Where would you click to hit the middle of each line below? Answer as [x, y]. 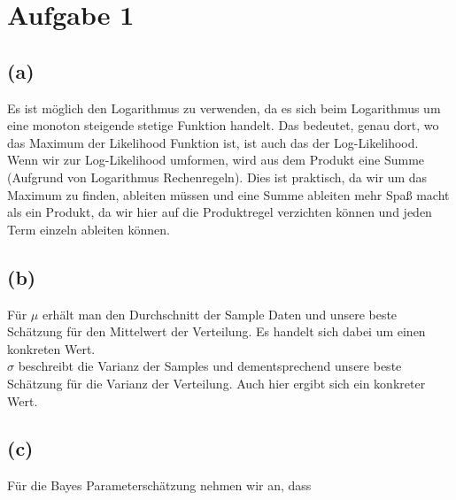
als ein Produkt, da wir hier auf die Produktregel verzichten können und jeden [220, 212]
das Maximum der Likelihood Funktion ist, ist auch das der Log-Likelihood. [213, 142]
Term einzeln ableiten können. [89, 229]
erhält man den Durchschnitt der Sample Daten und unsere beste [220, 314]
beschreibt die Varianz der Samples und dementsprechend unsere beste [210, 366]
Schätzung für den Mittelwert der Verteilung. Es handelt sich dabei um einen [216, 331]
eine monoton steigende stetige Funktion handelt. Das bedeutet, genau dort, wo [223, 125]
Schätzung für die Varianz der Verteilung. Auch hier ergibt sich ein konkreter [216, 383]
